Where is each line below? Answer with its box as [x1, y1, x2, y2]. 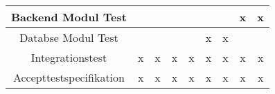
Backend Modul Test [11, 9, 127, 25]
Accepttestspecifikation [12, 69, 125, 85]
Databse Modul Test [19, 30, 118, 45]
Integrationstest [30, 49, 107, 65]
